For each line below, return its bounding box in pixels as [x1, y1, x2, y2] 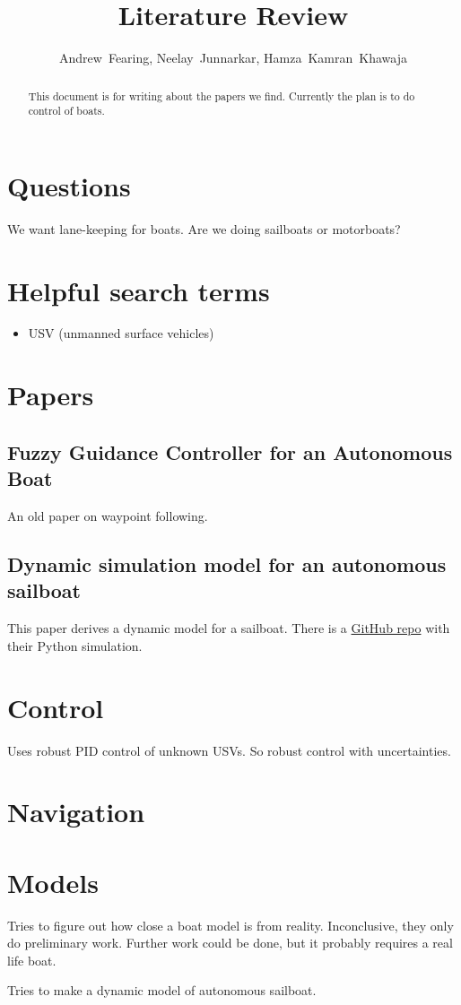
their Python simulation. [7, 636, 143, 654]
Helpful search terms [7, 272, 270, 308]
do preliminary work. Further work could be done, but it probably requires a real [7, 933, 453, 952]
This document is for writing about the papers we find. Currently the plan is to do [28, 88, 415, 103]
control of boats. [28, 103, 105, 118]
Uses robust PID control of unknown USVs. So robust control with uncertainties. [7, 741, 451, 759]
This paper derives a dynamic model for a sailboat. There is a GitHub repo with [7, 619, 450, 637]
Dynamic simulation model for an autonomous [7, 550, 447, 578]
